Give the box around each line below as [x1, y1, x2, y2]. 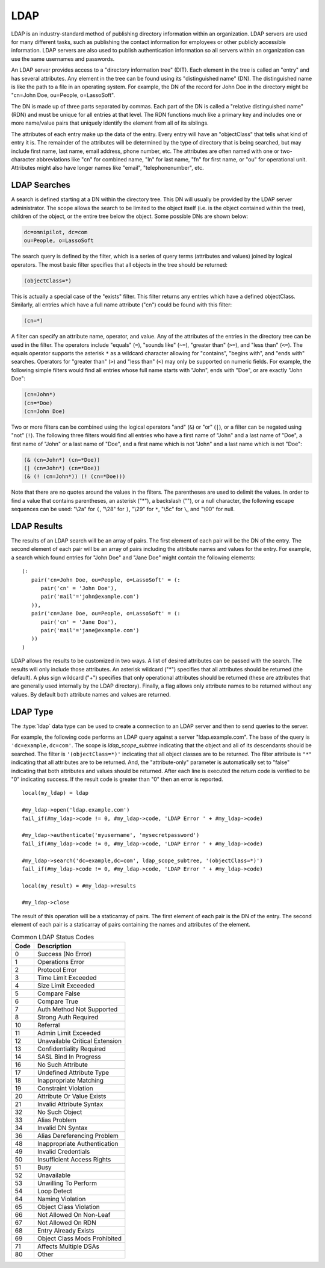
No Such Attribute [37, 1060, 88, 1069]
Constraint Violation [37, 1084, 93, 1092]
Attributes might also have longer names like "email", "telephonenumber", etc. [11, 164, 204, 172]
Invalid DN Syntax [37, 1123, 88, 1132]
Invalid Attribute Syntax [37, 1100, 104, 1108]
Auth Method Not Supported [37, 1005, 118, 1013]
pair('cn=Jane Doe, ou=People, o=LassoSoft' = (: [31, 610, 181, 617]
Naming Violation [37, 1195, 86, 1203]
